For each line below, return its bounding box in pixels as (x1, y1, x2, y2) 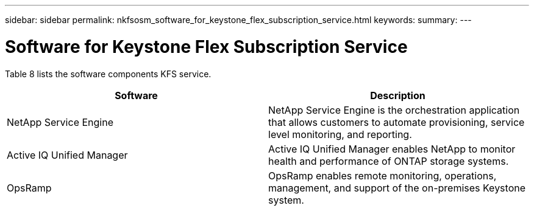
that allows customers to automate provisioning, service (268, 116, 525, 128)
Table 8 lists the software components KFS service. (5, 68, 212, 79)
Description (370, 89, 425, 102)
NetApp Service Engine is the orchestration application (268, 103, 520, 116)
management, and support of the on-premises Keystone (268, 181, 526, 194)
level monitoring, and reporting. (268, 128, 412, 140)
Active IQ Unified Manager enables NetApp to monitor (268, 142, 516, 155)
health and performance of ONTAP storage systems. (268, 154, 509, 167)
